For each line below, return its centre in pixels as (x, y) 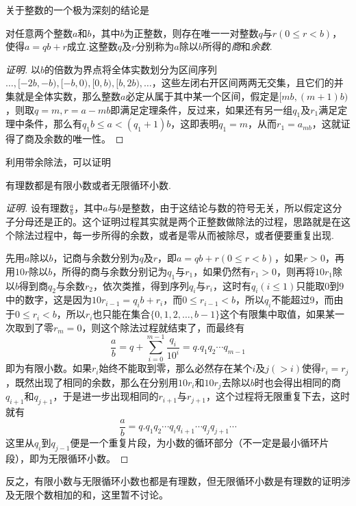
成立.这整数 (92, 46)
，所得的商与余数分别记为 (110, 271)
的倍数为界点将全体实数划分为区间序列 (131, 69)
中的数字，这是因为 (49, 300)
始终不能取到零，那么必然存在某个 (176, 368)
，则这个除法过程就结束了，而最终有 (163, 327)
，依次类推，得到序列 (141, 285)
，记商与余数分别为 (96, 258)
